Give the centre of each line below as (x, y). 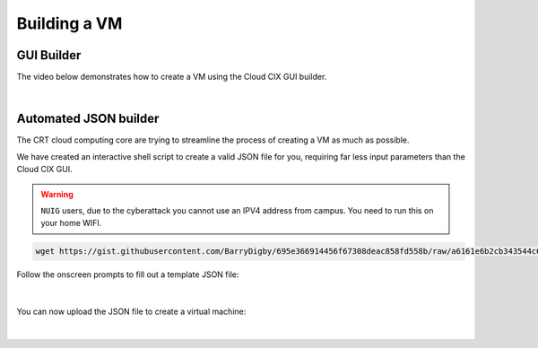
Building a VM (69, 23)
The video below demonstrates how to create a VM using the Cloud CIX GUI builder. (172, 77)
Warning (57, 194)
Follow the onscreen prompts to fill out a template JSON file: (128, 274)
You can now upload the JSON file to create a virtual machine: (131, 312)
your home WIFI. (71, 223)
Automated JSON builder (88, 119)
